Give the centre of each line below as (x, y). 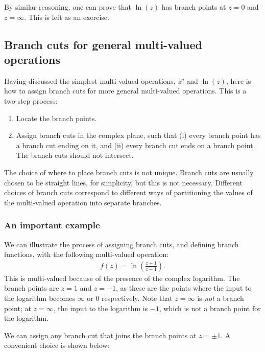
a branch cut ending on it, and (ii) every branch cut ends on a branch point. (136, 145)
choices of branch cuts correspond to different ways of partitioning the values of (128, 192)
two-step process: (31, 100)
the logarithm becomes (40, 298)
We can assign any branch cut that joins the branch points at (100, 335)
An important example (52, 225)
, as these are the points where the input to (184, 288)
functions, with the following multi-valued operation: (87, 254)
